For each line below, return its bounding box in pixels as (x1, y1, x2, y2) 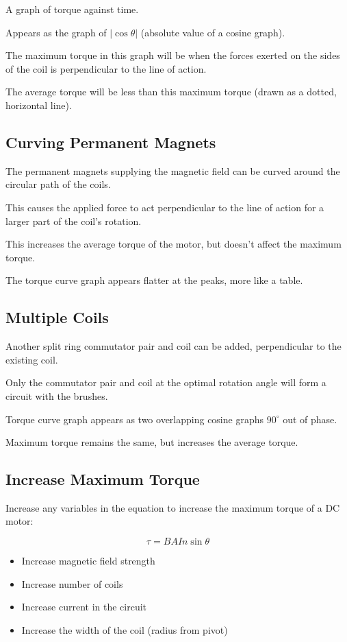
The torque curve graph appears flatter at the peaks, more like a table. (5, 273, 303, 287)
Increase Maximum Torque (5, 468, 200, 490)
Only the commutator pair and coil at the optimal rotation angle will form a (5, 375, 326, 390)
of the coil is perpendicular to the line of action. (5, 61, 207, 75)
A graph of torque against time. (5, 2, 139, 16)
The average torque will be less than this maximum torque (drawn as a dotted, (5, 84, 337, 99)
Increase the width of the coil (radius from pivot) (21, 622, 228, 637)
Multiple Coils (5, 307, 109, 328)
